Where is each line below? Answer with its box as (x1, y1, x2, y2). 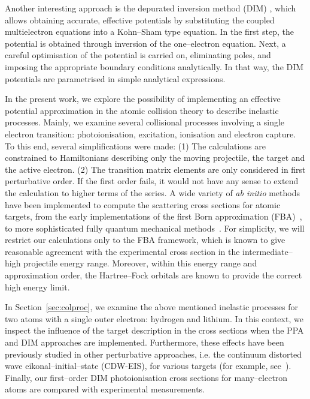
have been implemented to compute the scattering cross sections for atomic (5, 198, 281, 211)
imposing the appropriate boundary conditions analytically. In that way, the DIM (5, 60, 304, 73)
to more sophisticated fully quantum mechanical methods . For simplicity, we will (5, 221, 305, 234)
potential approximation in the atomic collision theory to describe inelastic (5, 104, 279, 116)
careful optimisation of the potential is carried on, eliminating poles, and (5, 49, 271, 61)
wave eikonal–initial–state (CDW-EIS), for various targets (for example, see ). (5, 359, 291, 372)
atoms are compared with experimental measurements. (5, 383, 205, 395)
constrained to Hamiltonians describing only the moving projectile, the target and (5, 151, 305, 164)
